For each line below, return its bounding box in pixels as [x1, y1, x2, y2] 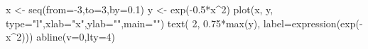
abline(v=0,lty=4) [36, 29, 116, 44]
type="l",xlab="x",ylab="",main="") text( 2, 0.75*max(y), [6, 15, 261, 30]
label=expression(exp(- [263, 15, 363, 30]
